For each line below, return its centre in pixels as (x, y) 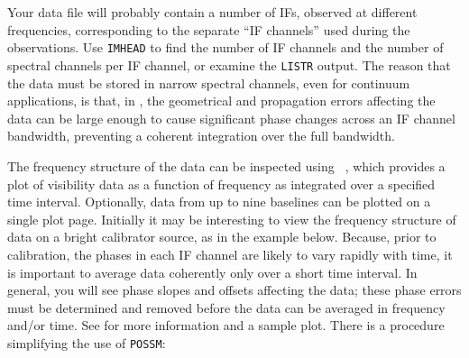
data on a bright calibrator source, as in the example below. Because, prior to (222, 237)
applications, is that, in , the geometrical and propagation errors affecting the (221, 101)
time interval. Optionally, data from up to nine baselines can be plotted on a (219, 202)
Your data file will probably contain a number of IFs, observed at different (212, 12)
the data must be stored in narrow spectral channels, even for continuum (209, 83)
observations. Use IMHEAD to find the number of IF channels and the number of (225, 47)
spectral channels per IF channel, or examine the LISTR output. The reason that (229, 64)
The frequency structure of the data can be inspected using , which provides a (226, 165)
